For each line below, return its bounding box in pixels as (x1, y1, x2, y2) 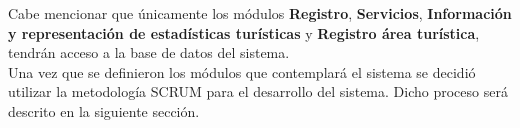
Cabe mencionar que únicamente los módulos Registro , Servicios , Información (8, 3, 512, 23)
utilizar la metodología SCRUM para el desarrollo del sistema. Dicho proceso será (8, 81, 508, 102)
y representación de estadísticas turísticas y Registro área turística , (8, 22, 480, 43)
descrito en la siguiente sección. (8, 100, 200, 121)
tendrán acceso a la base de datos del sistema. (8, 42, 290, 63)
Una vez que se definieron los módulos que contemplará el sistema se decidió (8, 61, 476, 82)
